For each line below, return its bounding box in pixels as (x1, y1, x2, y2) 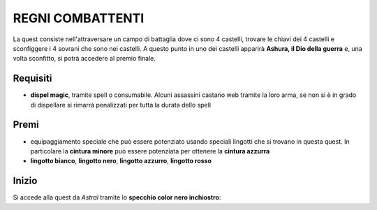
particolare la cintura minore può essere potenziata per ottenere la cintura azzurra (30, 147, 270, 155)
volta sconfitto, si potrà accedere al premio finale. (13, 54, 156, 63)
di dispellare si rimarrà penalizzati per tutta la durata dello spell (30, 100, 212, 109)
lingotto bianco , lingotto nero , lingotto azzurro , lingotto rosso (30, 157, 212, 165)
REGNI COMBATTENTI (13, 10, 145, 26)
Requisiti (13, 73, 52, 84)
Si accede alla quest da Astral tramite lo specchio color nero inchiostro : (13, 193, 221, 202)
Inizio (13, 175, 38, 187)
